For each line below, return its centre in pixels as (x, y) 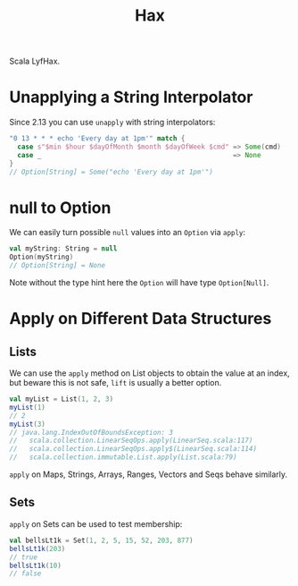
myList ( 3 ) (28, 424)
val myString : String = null (63, 249)
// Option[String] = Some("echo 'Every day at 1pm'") (112, 172)
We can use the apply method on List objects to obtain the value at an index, (149, 373)
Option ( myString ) (41, 257)
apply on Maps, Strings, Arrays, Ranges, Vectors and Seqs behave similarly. (149, 474)
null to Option (60, 208)
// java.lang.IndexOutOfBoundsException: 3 (91, 432)
